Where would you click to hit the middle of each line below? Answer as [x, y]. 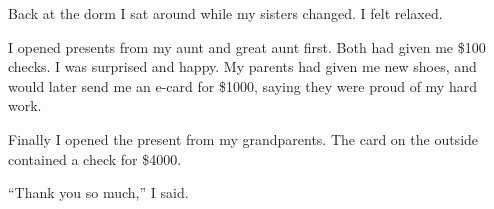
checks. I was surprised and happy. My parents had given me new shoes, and [242, 66]
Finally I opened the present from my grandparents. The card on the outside [243, 138]
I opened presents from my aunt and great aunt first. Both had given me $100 [247, 46]
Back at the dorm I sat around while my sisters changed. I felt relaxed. [225, 13]
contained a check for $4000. [95, 158]
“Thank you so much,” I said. [98, 192]
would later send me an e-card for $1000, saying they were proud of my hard [242, 85]
